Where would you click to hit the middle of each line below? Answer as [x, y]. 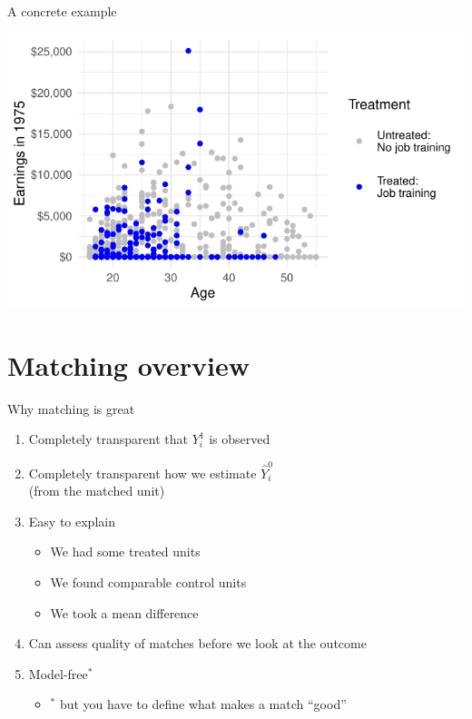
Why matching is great [71, 408]
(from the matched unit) [97, 491]
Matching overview [128, 364]
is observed [240, 439]
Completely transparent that [108, 439]
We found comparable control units [148, 581]
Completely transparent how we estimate [143, 473]
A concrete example [62, 11]
